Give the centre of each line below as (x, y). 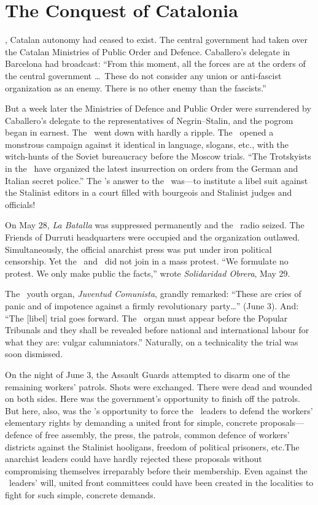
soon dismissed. (34, 354)
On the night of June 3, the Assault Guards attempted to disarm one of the (148, 374)
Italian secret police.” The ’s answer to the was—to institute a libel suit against (157, 180)
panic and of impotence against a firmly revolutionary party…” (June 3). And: (152, 306)
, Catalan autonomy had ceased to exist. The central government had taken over (156, 40)
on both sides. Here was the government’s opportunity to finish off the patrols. (153, 399)
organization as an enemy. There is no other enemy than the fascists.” (136, 87)
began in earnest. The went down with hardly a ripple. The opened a (139, 132)
